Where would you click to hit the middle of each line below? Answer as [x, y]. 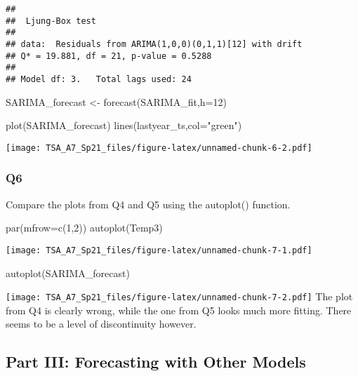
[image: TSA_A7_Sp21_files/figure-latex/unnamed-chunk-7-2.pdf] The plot [179, 296]
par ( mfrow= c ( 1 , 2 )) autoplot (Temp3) [84, 228]
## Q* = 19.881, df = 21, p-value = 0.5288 [109, 56]
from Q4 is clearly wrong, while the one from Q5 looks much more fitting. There [179, 310]
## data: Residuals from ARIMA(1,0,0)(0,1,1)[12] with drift [154, 44]
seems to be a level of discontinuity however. [101, 324]
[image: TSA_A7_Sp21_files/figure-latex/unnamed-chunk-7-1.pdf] [159, 250]
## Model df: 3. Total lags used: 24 [99, 79]
